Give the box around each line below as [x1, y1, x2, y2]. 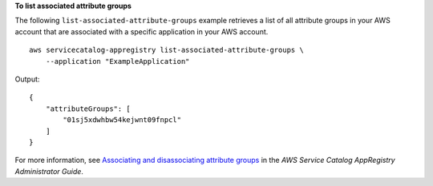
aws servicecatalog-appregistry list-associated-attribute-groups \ [29, 46, 304, 55]
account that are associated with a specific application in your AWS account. [14, 26, 269, 36]
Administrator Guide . [14, 166, 84, 176]
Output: [14, 74, 40, 84]
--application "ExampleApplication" [45, 57, 190, 65]
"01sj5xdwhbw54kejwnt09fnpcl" [63, 116, 182, 125]
